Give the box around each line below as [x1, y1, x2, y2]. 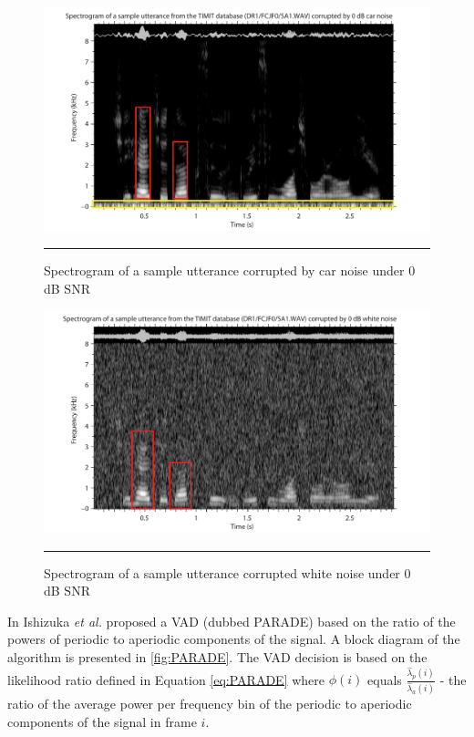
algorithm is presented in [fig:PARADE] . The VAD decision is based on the [7, 647, 428, 666]
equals [367, 670, 402, 689]
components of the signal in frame [7, 711, 197, 731]
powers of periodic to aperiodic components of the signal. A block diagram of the [7, 629, 460, 649]
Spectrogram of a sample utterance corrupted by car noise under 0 [44, 261, 416, 280]
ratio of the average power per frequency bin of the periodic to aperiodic [7, 694, 412, 713]
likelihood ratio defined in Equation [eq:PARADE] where [7, 670, 325, 689]
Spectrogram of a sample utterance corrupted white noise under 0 [44, 563, 411, 582]
